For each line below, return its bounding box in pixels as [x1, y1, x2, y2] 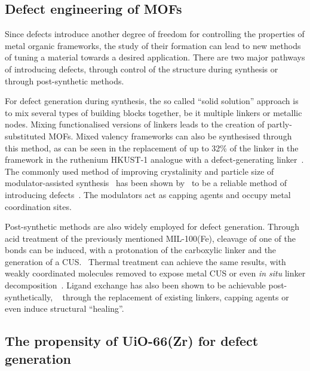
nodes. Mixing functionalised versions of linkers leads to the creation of [5, 118, 265, 130]
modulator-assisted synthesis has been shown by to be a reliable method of [5, 177, 287, 189]
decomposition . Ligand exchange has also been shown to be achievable [5, 279, 266, 291]
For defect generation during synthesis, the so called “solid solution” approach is [5, 95, 299, 107]
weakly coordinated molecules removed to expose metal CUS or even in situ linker [5, 267, 306, 279]
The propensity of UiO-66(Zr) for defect [5, 332, 259, 350]
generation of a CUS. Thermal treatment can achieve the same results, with [5, 255, 286, 267]
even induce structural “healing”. [5, 302, 124, 315]
